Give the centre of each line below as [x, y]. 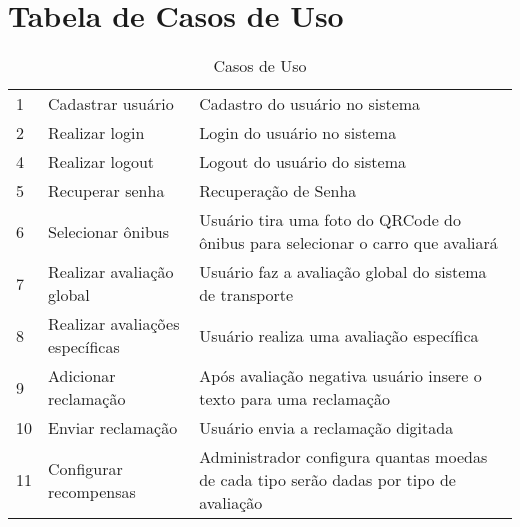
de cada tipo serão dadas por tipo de [327, 480]
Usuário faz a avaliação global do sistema [343, 272]
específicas [84, 347]
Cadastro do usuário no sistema [310, 104]
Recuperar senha [106, 191]
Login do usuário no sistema [298, 133]
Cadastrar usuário [111, 104]
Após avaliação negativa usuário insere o [340, 376]
